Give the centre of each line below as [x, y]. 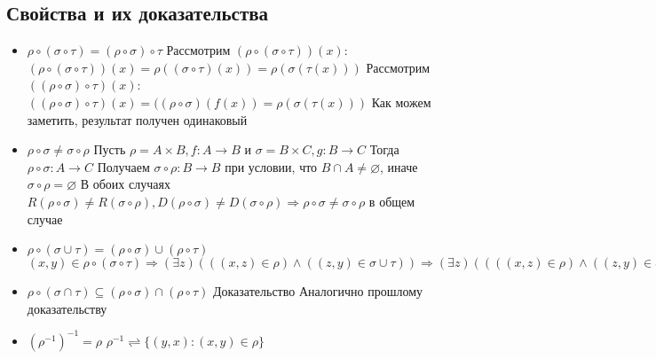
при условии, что [271, 166]
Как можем [401, 101]
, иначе [399, 166]
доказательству [67, 308]
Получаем [123, 166]
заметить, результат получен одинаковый [137, 119]
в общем [392, 201]
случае [45, 219]
